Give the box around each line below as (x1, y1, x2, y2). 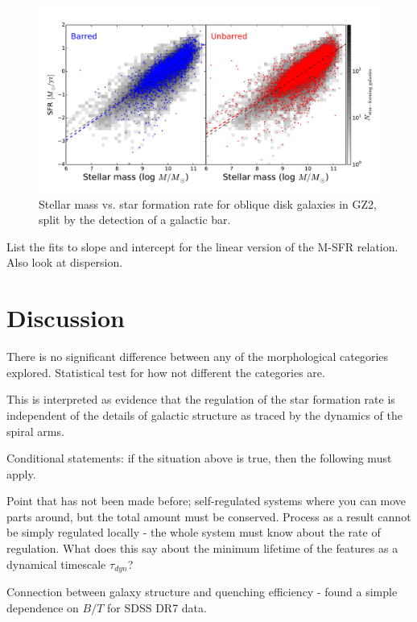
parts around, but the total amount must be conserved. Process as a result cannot (6, 508, 411, 525)
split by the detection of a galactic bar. (39, 211, 231, 228)
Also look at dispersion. (6, 254, 123, 271)
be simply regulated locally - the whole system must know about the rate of (6, 524, 381, 541)
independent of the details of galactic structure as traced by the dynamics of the (6, 406, 403, 423)
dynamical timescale (6, 555, 106, 572)
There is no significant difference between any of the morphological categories (6, 348, 389, 365)
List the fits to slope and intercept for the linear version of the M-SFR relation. (6, 238, 398, 255)
